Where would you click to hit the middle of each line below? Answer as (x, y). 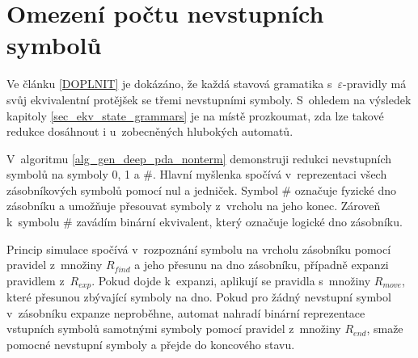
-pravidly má (375, 84)
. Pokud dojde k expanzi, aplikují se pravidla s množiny (231, 280)
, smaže (385, 329)
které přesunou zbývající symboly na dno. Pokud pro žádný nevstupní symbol (199, 297)
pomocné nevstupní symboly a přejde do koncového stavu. (151, 345)
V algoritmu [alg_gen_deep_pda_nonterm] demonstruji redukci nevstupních (199, 158)
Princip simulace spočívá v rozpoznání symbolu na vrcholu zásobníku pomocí (199, 248)
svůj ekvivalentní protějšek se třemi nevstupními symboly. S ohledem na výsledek (209, 99)
